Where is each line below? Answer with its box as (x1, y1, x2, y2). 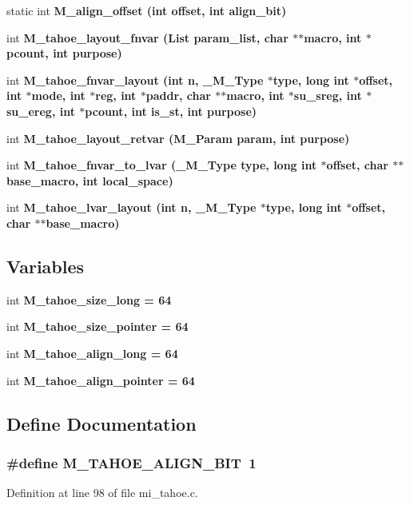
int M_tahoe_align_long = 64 (6, 344, 178, 361)
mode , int (31, 87, 86, 104)
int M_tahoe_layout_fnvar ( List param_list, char (6, 29, 289, 46)
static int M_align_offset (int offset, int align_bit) (6, 2, 287, 18)
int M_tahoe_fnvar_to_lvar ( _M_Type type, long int (6, 157, 317, 173)
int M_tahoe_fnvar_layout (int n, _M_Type (6, 71, 264, 88)
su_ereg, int (6, 102, 75, 119)
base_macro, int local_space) (6, 172, 173, 189)
